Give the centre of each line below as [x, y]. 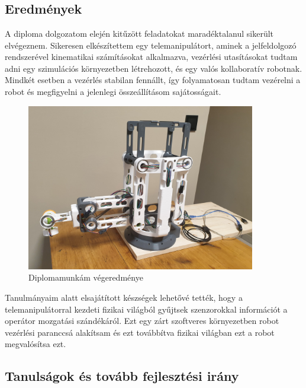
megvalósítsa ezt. [36, 344]
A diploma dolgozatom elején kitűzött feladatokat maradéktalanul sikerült [139, 33]
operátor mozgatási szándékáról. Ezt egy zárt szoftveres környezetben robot [142, 321]
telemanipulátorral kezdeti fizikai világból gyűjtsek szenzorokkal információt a [146, 309]
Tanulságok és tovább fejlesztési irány [122, 376]
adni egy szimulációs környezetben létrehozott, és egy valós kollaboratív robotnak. [154, 68]
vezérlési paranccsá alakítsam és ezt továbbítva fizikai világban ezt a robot [140, 332]
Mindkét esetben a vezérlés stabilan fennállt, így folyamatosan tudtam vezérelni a [153, 80]
